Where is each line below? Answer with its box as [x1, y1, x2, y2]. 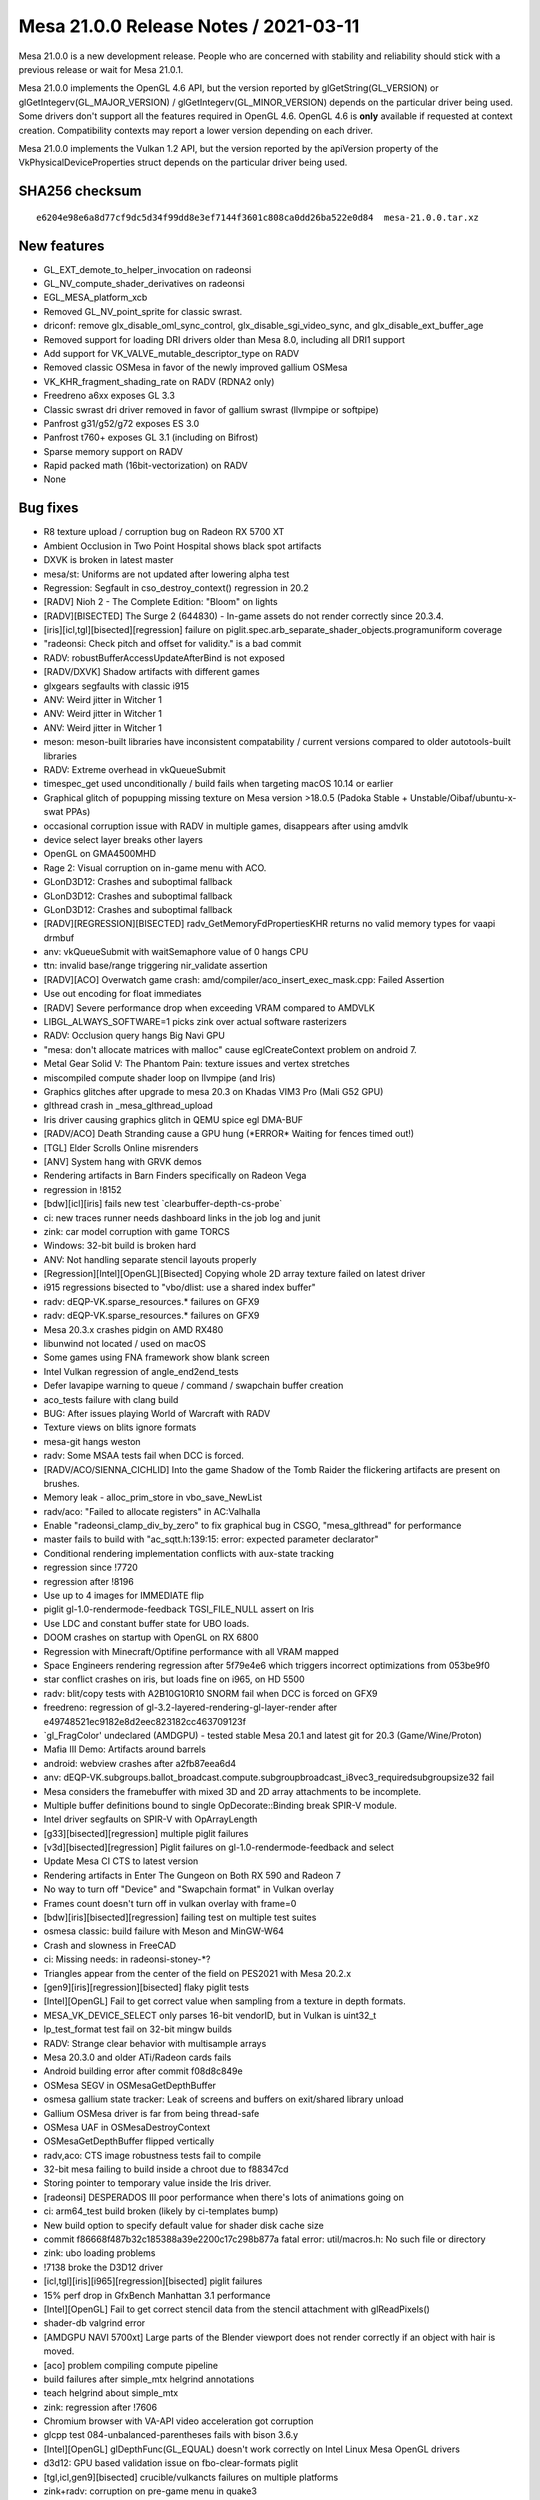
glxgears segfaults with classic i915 [43, 680, 190, 692]
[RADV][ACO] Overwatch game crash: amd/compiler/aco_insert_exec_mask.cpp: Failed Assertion [43, 973, 445, 985]
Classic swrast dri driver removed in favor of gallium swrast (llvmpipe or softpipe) [43, 403, 379, 415]
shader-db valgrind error [43, 2317, 146, 2329]
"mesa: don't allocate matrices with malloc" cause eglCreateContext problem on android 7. [43, 1043, 417, 1055]
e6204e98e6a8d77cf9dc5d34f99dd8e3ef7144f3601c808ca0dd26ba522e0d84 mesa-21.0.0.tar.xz [36, 211, 480, 223]
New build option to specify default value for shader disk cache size [43, 2219, 324, 2231]
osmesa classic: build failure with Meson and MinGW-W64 [43, 1925, 285, 1937]
